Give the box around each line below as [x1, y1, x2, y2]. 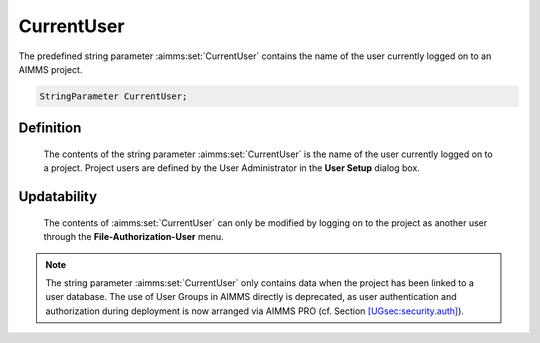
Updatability [18, 188, 98, 205]
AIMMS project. [18, 63, 83, 75]
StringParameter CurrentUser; [39, 90, 188, 102]
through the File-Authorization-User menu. [43, 231, 224, 243]
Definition [18, 120, 82, 137]
